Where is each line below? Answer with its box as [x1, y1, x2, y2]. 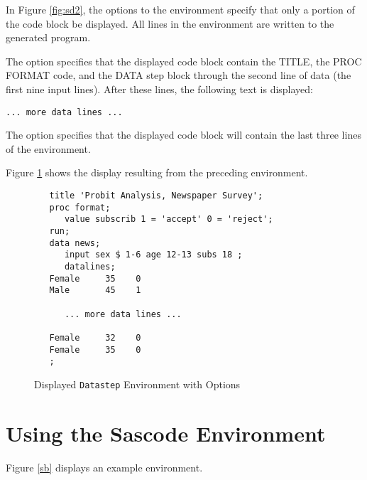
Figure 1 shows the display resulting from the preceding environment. [6, 165, 308, 180]
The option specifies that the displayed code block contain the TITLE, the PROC [6, 53, 362, 68]
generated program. [6, 30, 91, 45]
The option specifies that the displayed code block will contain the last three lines [6, 127, 361, 142]
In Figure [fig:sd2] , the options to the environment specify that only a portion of [6, 2, 355, 16]
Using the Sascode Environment [6, 418, 326, 447]
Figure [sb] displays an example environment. [6, 459, 203, 474]
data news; [49, 238, 101, 248]
